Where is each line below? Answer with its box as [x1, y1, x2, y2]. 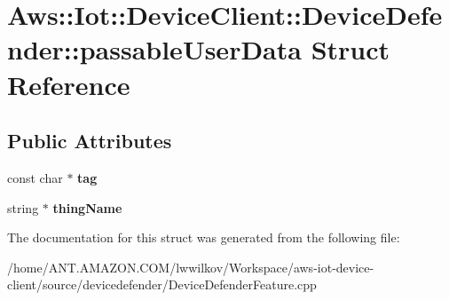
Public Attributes [7, 127, 172, 154]
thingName [52, 198, 122, 217]
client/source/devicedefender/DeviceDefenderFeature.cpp [7, 275, 317, 294]
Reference [7, 66, 130, 102]
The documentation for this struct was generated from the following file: [7, 228, 400, 247]
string [7, 198, 39, 217]
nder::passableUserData [7, 31, 302, 67]
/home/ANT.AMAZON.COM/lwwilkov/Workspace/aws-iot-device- [7, 257, 374, 276]
